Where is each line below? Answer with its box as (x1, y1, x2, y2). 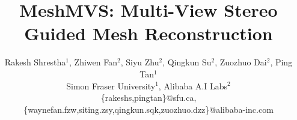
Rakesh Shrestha (4, 56, 66, 68)
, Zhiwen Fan (69, 56, 117, 68)
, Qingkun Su (162, 56, 212, 68)
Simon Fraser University (66, 79, 156, 92)
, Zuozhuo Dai (215, 56, 267, 68)
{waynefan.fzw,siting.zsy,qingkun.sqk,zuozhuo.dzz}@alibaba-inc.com (23, 103, 274, 115)
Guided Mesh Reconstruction (24, 21, 273, 46)
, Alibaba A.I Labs (158, 79, 228, 92)
